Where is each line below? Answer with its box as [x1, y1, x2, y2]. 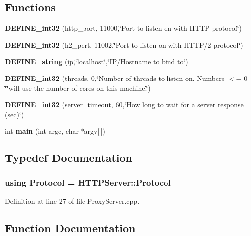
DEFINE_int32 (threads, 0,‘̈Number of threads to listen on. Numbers [5, 73, 225, 83]
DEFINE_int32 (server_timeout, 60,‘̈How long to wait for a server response [5, 99, 244, 110]
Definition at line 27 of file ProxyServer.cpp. [5, 195, 140, 206]
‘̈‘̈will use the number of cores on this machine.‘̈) [5, 82, 151, 93]
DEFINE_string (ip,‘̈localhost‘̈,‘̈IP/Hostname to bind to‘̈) [5, 56, 188, 67]
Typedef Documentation [5, 150, 132, 165]
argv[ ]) [84, 126, 106, 136]
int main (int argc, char [5, 126, 79, 136]
